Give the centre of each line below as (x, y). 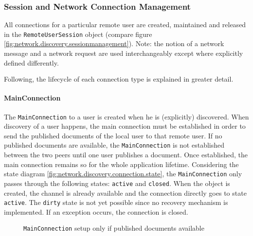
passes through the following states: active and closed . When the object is (117, 183)
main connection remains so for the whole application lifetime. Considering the (121, 164)
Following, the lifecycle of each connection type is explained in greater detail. (119, 79)
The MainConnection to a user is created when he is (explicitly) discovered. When (126, 116)
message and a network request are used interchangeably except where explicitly (124, 53)
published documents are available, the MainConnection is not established (114, 145)
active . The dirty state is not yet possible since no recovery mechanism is (116, 202)
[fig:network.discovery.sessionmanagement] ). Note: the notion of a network (114, 43)
